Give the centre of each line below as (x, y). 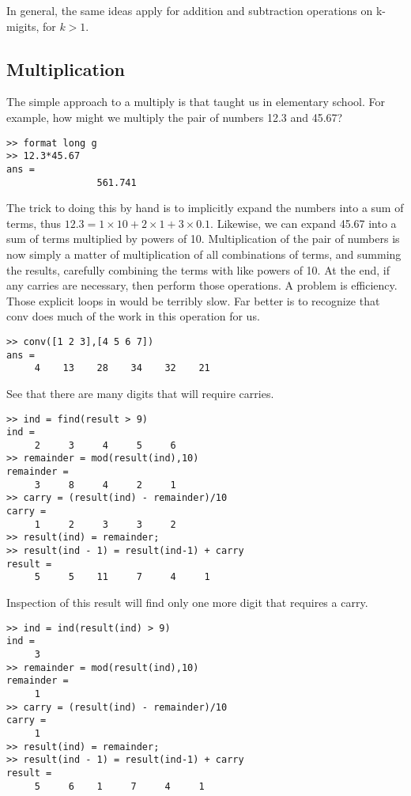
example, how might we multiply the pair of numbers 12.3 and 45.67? (175, 117)
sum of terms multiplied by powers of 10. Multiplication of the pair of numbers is (203, 239)
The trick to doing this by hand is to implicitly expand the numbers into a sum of (205, 208)
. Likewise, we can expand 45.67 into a (304, 223)
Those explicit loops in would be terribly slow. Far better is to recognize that (193, 300)
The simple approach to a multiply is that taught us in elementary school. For (196, 102)
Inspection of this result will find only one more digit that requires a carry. (187, 603)
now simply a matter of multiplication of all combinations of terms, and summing (204, 254)
